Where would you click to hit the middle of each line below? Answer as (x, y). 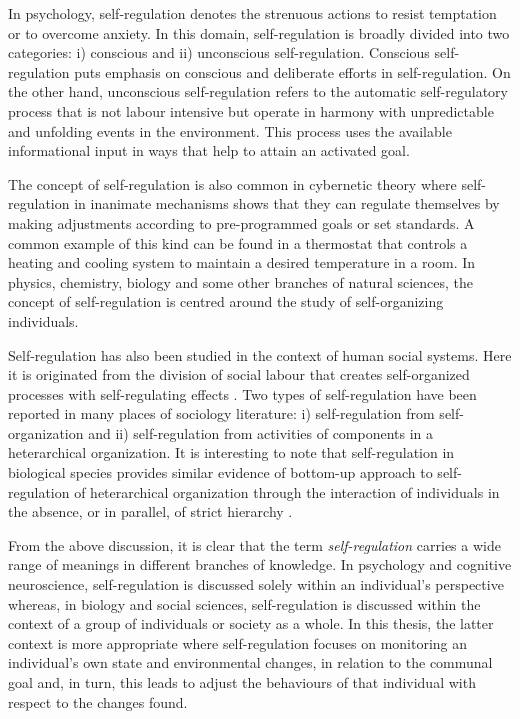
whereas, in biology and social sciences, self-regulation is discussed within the (244, 603)
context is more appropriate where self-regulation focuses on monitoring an (238, 642)
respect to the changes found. (98, 701)
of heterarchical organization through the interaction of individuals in (287, 491)
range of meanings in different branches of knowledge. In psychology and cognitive (260, 564)
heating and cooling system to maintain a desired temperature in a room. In (242, 262)
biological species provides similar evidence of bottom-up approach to (220, 472)
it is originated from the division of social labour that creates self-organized (239, 374)
